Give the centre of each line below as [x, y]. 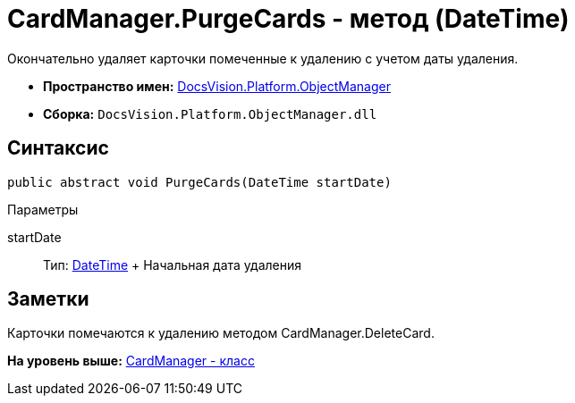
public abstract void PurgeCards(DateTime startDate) [199, 182]
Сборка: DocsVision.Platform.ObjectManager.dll [210, 113]
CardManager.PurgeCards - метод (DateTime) [288, 19]
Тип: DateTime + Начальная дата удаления [173, 264]
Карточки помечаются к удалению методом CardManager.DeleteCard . [221, 333]
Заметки [48, 299]
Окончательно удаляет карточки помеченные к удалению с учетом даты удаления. [263, 58]
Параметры [43, 209]
